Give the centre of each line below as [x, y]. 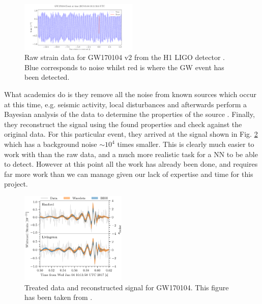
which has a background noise [51, 144]
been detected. [47, 77]
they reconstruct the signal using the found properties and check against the [123, 124]
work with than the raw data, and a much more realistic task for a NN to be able [131, 154]
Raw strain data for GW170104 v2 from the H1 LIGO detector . [125, 57]
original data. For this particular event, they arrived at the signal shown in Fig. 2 [131, 134]
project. [16, 184]
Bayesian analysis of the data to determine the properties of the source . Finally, [129, 114]
